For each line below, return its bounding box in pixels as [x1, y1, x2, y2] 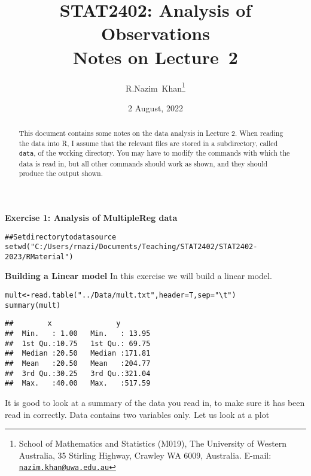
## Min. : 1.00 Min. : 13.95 [5, 329, 151, 338]
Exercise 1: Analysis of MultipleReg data [5, 211, 178, 223]
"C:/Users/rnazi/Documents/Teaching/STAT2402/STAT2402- [30, 242, 258, 251]
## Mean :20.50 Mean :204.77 [5, 359, 151, 368]
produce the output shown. [19, 168, 103, 178]
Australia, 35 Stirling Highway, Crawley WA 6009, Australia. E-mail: [19, 448, 272, 461]
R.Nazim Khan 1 [126, 80, 185, 94]
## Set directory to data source [5, 232, 117, 241]
